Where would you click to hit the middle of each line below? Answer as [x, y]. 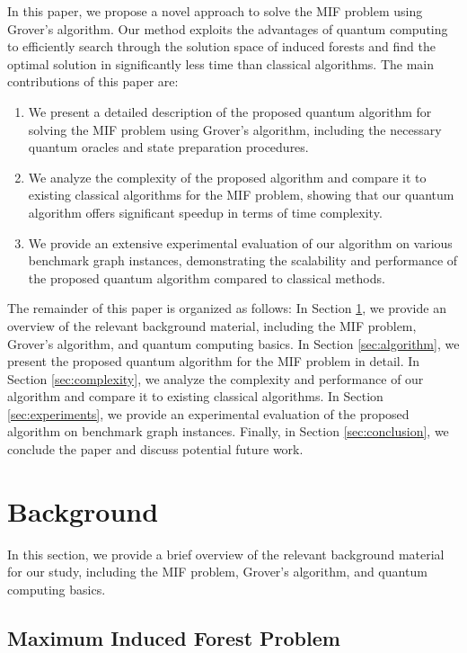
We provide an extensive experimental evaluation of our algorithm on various [240, 242]
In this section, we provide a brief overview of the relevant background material [226, 554]
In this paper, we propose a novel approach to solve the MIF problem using [215, 11]
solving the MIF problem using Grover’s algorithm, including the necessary [235, 129]
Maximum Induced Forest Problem [174, 637]
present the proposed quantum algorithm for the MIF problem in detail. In [214, 361]
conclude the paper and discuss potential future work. [155, 449]
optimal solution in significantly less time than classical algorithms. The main [221, 63]
